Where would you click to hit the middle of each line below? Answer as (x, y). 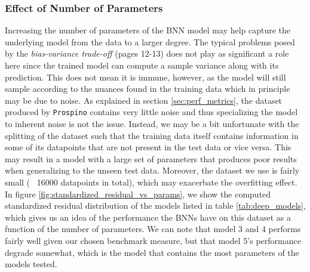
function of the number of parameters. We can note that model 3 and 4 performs (153, 229)
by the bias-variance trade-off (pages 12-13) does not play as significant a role (147, 53)
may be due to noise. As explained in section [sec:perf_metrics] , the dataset (144, 100)
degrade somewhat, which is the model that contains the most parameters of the (152, 252)
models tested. (31, 264)
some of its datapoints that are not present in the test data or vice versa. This (148, 147)
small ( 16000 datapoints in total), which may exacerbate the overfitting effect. (151, 182)
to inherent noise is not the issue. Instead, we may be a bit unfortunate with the (152, 124)
